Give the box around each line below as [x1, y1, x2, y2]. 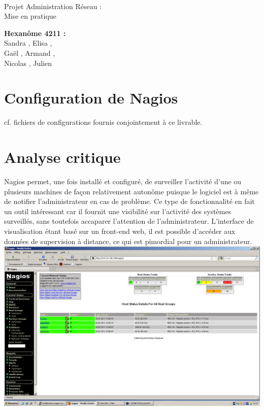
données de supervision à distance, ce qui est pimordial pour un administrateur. [4, 235, 252, 246]
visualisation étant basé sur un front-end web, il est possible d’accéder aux [4, 225, 236, 236]
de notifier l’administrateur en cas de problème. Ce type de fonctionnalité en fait [4, 196, 255, 207]
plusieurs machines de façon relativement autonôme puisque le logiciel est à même [4, 186, 259, 196]
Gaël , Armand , [4, 47, 55, 58]
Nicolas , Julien [4, 57, 52, 68]
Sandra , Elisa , [4, 38, 52, 48]
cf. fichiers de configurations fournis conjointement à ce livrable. [4, 117, 203, 127]
